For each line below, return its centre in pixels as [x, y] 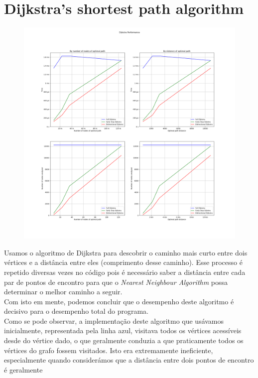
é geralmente [23, 369]
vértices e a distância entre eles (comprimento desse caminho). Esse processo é [123, 262]
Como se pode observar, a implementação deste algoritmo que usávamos [114, 320]
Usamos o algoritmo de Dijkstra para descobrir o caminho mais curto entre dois [126, 252]
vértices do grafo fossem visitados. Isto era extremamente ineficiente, [109, 350]
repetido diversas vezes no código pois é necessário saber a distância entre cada [125, 272]
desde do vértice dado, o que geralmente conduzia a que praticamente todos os [124, 340]
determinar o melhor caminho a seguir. [63, 292]
